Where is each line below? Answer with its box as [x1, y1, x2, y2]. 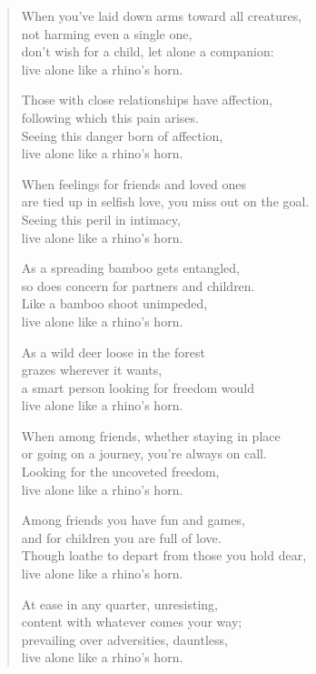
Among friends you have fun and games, [21, 510, 245, 529]
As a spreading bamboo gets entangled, [21, 258, 241, 277]
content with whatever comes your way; [21, 612, 242, 631]
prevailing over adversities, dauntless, [21, 629, 228, 649]
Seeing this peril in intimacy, [21, 209, 181, 228]
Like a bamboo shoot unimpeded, [21, 294, 208, 313]
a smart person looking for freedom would [21, 377, 255, 397]
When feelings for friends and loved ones [21, 174, 247, 193]
